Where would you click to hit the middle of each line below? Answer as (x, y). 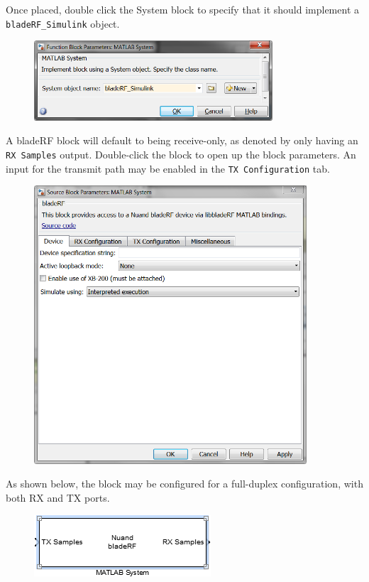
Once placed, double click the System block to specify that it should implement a (182, 9)
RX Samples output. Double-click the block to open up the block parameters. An (181, 154)
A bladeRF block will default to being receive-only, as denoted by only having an (182, 140)
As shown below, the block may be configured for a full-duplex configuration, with (184, 484)
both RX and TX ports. (58, 497)
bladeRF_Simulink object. (63, 23)
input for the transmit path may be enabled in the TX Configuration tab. (168, 168)
